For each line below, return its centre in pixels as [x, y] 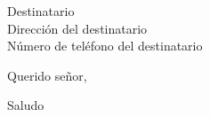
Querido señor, [47, 75]
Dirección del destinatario [77, 28]
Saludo [26, 105]
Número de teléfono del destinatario [105, 46]
